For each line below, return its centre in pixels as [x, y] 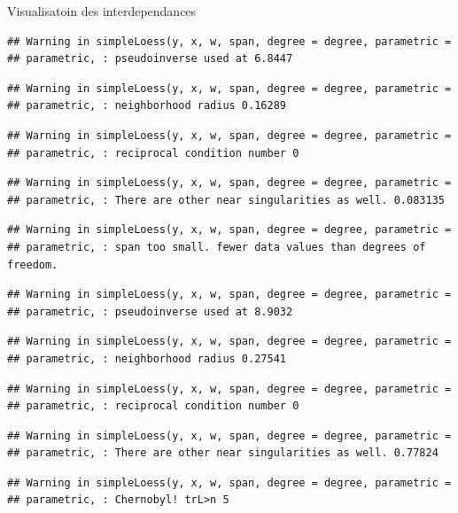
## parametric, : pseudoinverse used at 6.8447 [150, 59]
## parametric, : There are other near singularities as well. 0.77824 [223, 453]
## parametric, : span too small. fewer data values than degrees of [217, 247]
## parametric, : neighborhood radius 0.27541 [147, 358]
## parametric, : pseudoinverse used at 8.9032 [150, 311]
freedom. [33, 264]
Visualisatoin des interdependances [102, 11]
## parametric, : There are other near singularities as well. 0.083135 [226, 200]
